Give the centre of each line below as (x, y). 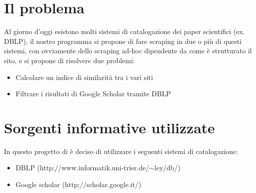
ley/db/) (167, 168)
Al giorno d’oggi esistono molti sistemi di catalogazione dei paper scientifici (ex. (125, 31)
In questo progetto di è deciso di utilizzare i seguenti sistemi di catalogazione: (121, 151)
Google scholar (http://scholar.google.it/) (78, 184)
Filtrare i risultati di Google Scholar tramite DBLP (93, 94)
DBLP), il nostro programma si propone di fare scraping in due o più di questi (123, 41)
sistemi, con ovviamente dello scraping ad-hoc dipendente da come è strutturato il (128, 51)
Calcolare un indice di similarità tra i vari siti (84, 77)
